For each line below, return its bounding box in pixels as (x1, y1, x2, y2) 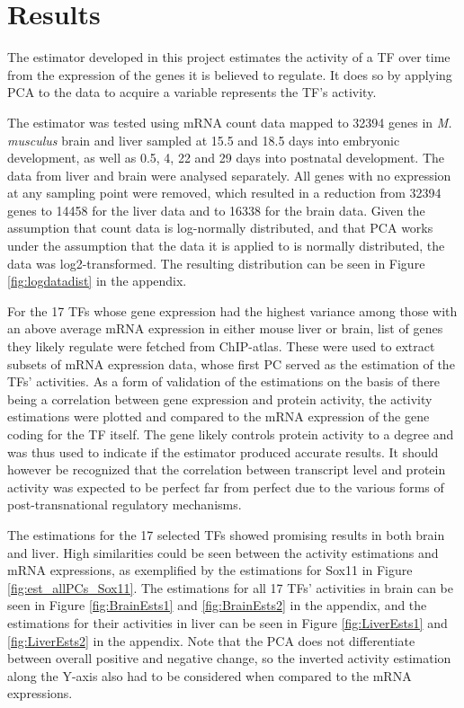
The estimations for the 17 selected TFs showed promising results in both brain (7, 525, 445, 544)
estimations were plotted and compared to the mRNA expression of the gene (7, 407, 430, 426)
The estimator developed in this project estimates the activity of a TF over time (7, 48, 451, 66)
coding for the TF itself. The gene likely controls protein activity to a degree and (7, 425, 454, 443)
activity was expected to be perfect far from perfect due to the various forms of (7, 477, 444, 496)
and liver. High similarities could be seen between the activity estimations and (7, 543, 439, 562)
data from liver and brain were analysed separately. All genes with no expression (7, 165, 451, 184)
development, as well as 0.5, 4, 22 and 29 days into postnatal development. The (7, 148, 444, 167)
